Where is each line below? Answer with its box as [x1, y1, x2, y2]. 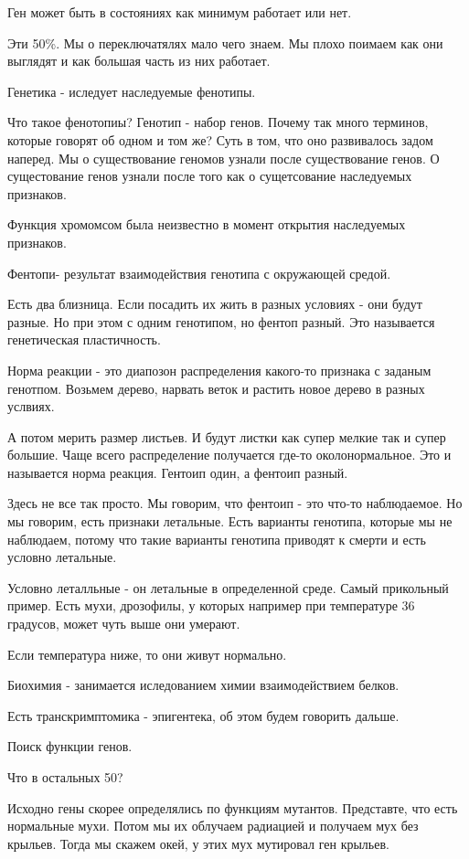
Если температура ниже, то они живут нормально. [7, 644, 287, 663]
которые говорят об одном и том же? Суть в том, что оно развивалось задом [7, 130, 433, 149]
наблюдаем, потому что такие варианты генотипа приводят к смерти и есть [7, 529, 426, 548]
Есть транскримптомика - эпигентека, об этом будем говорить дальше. [7, 705, 400, 725]
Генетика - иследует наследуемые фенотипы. [7, 81, 256, 101]
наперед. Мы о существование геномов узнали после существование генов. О [7, 148, 440, 167]
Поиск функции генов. [7, 737, 133, 756]
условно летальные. [7, 547, 117, 567]
